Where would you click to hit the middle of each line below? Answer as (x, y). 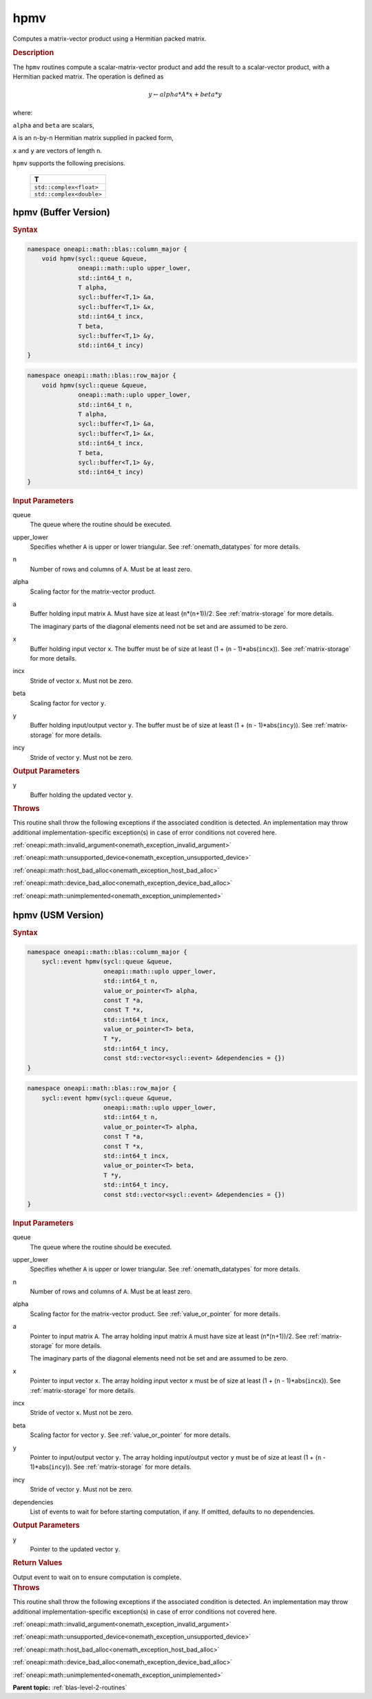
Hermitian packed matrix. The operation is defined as (88, 77)
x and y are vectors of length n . (58, 150)
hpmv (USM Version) (59, 915)
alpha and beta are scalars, (53, 125)
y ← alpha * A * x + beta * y (185, 94)
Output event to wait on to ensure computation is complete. (97, 1577)
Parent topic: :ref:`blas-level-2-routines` (70, 1687)
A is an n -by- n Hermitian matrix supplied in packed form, (93, 138)
